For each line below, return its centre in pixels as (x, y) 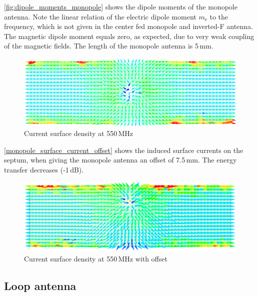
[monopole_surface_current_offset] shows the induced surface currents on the (124, 150)
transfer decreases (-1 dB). (44, 169)
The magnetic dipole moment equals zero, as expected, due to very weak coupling (129, 36)
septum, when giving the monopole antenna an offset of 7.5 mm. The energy (120, 160)
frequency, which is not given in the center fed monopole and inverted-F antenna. (128, 26)
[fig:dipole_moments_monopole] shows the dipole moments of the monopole (121, 6)
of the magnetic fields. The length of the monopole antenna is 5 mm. (109, 46)
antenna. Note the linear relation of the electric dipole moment (100, 16)
